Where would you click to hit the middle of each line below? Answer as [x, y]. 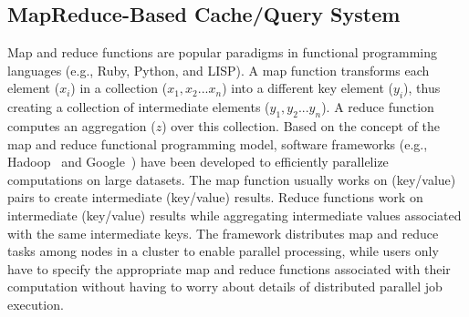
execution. [36, 304]
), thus [422, 88]
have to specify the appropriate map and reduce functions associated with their [229, 268]
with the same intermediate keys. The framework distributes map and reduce [223, 233]
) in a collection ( [119, 88]
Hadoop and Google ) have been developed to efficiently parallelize [198, 162]
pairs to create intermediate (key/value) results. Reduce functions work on [215, 197]
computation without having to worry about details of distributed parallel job [225, 286]
